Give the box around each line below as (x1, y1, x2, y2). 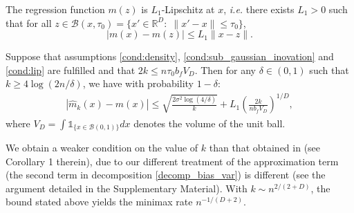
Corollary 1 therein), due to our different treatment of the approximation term (6, 154, 339, 168)
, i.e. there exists (223, 2, 295, 16)
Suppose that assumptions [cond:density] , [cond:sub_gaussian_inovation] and (6, 49, 334, 64)
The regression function (6, 2, 105, 16)
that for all (6, 15, 52, 30)
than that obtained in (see (209, 140, 321, 155)
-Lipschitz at (161, 2, 215, 16)
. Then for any (194, 62, 257, 77)
